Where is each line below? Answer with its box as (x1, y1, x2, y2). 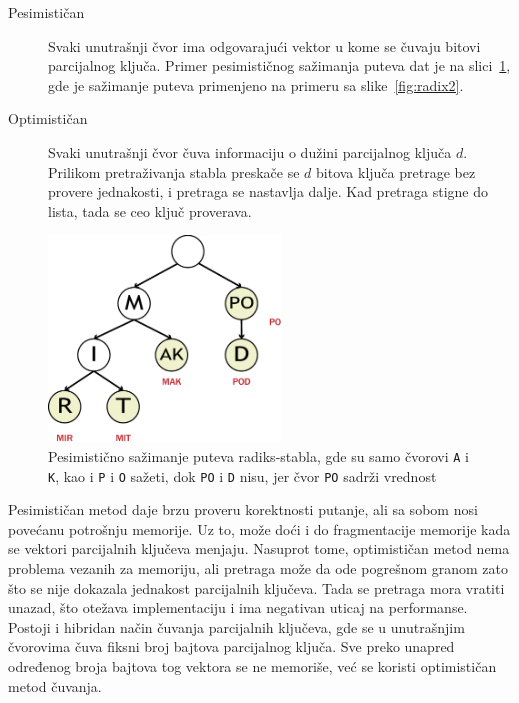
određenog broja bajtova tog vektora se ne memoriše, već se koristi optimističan (8, 655, 497, 676)
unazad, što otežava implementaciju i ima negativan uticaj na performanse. (8, 597, 468, 618)
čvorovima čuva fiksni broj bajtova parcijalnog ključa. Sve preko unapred (8, 636, 455, 657)
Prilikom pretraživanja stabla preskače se (48, 161, 300, 182)
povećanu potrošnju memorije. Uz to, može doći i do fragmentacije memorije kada (8, 518, 511, 539)
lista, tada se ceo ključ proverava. (48, 200, 252, 221)
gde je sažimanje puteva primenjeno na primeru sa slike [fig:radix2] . (48, 74, 464, 95)
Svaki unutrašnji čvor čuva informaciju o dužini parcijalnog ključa (48, 141, 452, 162)
